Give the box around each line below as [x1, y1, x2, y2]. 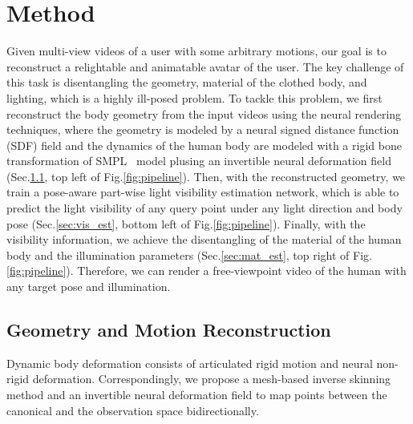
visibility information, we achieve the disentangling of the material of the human [6, 231, 402, 248]
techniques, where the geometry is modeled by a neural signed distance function [6, 121, 399, 138]
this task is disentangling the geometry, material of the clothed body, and [6, 74, 367, 91]
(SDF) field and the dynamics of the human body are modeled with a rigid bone [6, 136, 402, 153]
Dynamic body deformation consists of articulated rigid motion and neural [6, 354, 373, 371]
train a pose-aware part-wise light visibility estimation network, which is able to [6, 184, 399, 200]
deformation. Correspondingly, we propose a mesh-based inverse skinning [32, 370, 391, 387]
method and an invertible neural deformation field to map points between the [6, 386, 387, 403]
